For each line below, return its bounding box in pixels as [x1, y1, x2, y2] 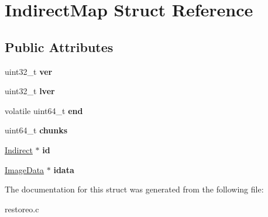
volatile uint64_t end [5, 104, 83, 116]
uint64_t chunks [5, 124, 68, 136]
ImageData [5, 163, 44, 175]
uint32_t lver [5, 85, 55, 97]
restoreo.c [5, 202, 39, 215]
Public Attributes [5, 37, 114, 56]
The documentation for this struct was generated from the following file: [5, 183, 264, 195]
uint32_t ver [5, 65, 53, 77]
